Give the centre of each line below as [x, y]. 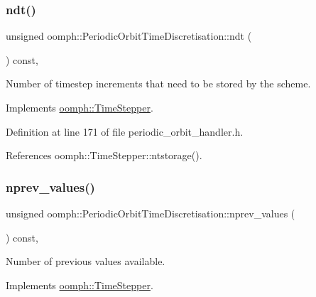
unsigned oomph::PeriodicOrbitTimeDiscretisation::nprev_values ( [151, 213]
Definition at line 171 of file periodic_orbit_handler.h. [125, 131]
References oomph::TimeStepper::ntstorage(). [104, 155]
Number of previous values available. [86, 261]
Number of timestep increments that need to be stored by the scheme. [158, 83]
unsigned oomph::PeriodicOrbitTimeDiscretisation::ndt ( [129, 36]
